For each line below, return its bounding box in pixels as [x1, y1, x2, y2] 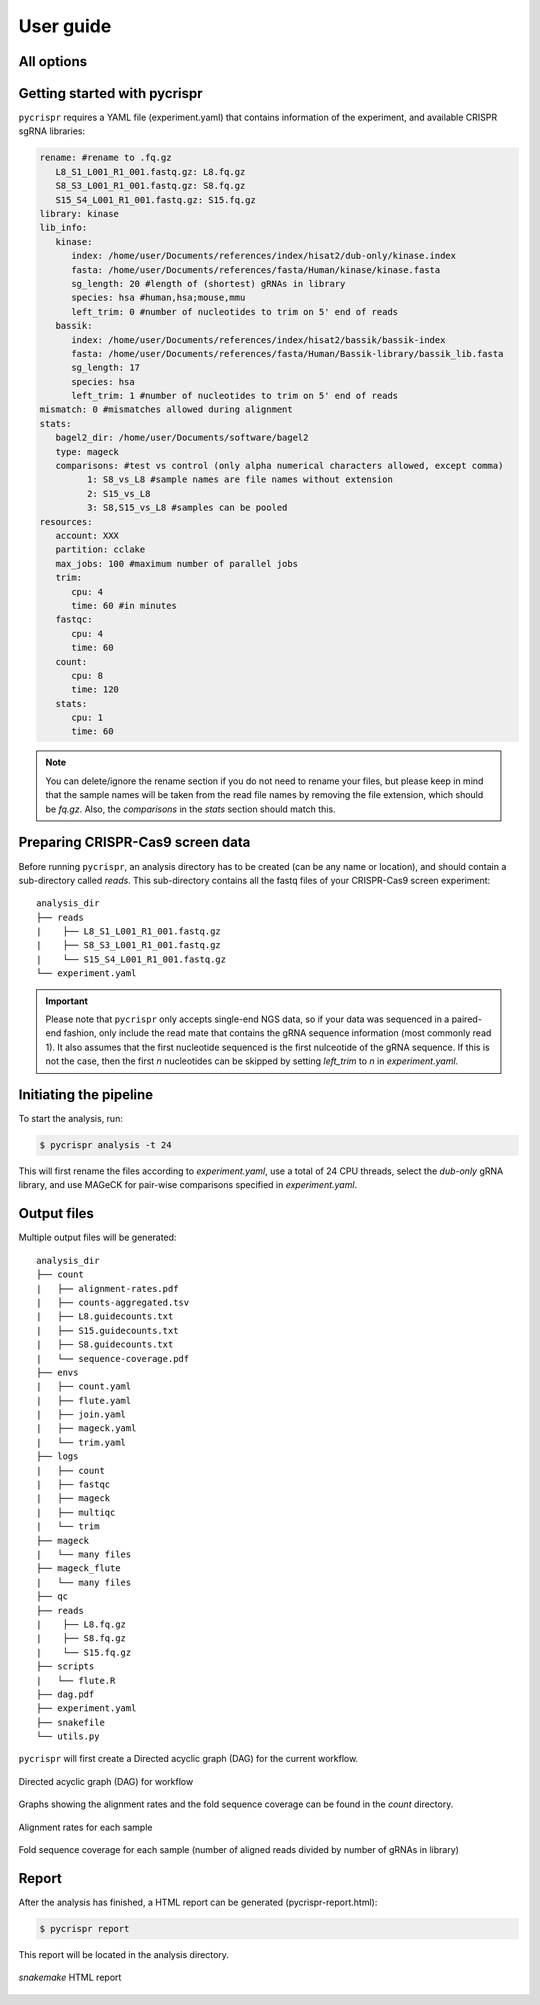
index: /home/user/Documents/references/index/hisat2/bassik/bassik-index [71, 334, 446, 345]
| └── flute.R [36, 1675, 116, 1686]
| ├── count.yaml [36, 1381, 132, 1392]
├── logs [36, 1451, 79, 1462]
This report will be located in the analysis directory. [18, 1948, 230, 1960]
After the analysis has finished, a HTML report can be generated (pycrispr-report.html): [18, 1896, 378, 1908]
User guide [18, 15, 112, 37]
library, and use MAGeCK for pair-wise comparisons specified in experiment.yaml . [18, 1179, 358, 1191]
